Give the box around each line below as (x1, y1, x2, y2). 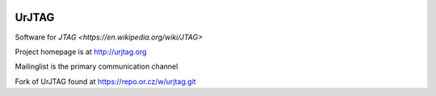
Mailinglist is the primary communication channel (15, 61, 178, 72)
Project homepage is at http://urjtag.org (15, 47, 147, 56)
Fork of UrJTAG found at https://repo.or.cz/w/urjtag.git (15, 77, 197, 86)
